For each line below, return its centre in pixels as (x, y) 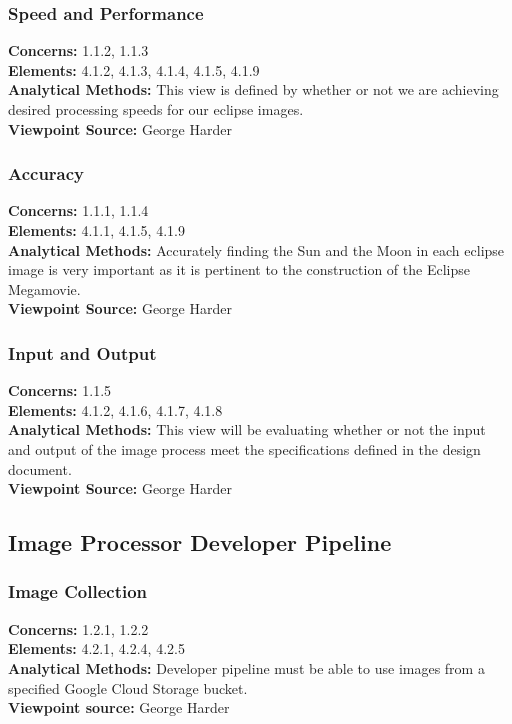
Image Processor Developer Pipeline (200, 542)
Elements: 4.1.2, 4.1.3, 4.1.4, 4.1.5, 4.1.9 (134, 69)
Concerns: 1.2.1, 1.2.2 (78, 628)
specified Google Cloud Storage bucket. (128, 687)
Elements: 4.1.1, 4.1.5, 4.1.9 (96, 230)
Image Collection (78, 591)
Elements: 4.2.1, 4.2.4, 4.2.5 (96, 648)
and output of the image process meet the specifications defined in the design (244, 448)
